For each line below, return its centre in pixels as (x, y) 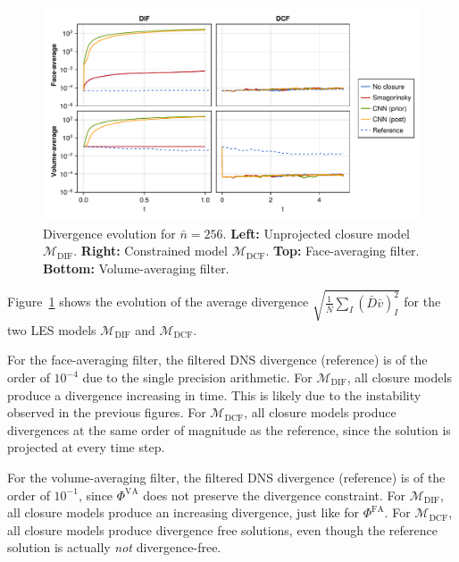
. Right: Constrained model (150, 251)
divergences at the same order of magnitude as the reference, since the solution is (229, 429)
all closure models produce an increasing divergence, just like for (184, 512)
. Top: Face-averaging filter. (342, 251)
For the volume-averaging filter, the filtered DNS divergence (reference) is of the (226, 477)
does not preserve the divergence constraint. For (275, 495)
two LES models (52, 329)
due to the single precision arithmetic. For (197, 377)
